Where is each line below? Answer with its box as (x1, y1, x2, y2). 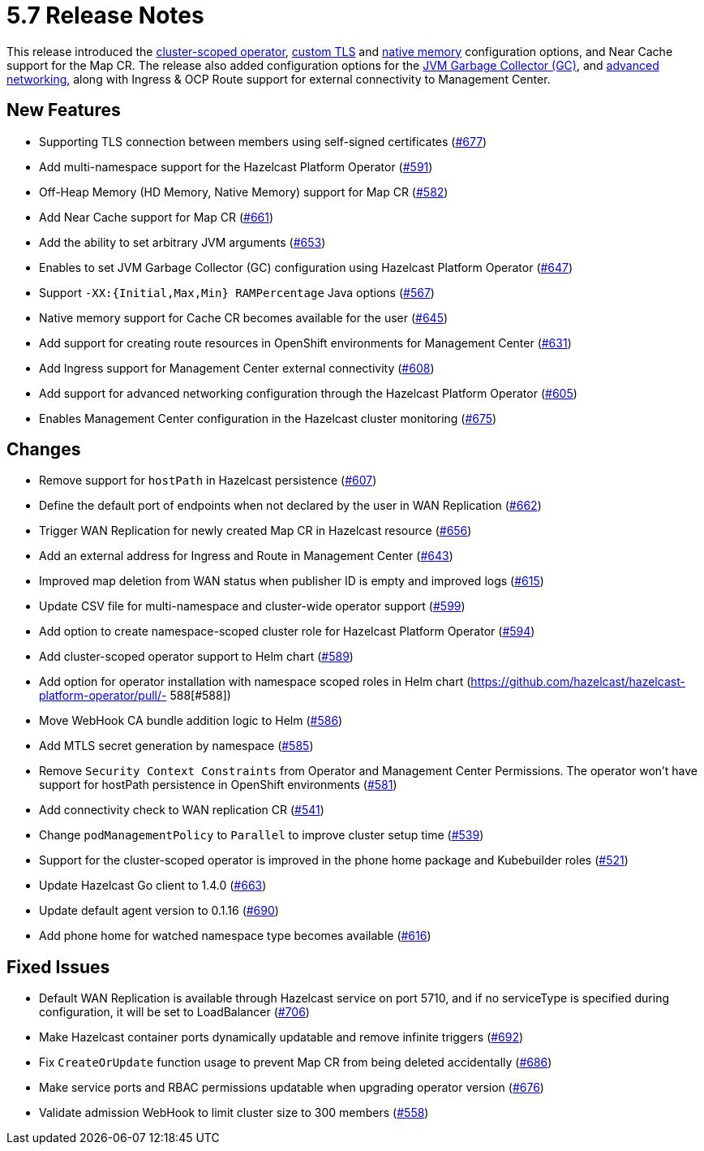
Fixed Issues (6, 956, 110, 977)
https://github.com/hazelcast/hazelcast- (470, 675, 685, 689)
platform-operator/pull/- (39, 688, 167, 703)
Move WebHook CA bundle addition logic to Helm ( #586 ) (39, 713, 343, 728)
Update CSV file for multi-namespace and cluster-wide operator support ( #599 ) (39, 599, 466, 614)
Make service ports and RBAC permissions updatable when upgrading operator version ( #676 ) (39, 1080, 544, 1095)
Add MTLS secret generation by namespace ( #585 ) (39, 739, 314, 753)
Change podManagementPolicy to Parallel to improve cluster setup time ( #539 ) (39, 828, 484, 843)
